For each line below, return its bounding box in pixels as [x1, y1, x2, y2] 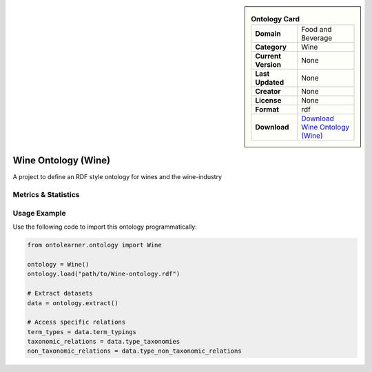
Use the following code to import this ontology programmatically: [12, 223, 198, 231]
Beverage [300, 33, 333, 43]
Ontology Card [251, 14, 300, 24]
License [255, 96, 282, 105]
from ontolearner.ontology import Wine [27, 241, 162, 249]
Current [255, 52, 282, 61]
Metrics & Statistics [12, 190, 80, 200]
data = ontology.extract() [27, 299, 118, 307]
